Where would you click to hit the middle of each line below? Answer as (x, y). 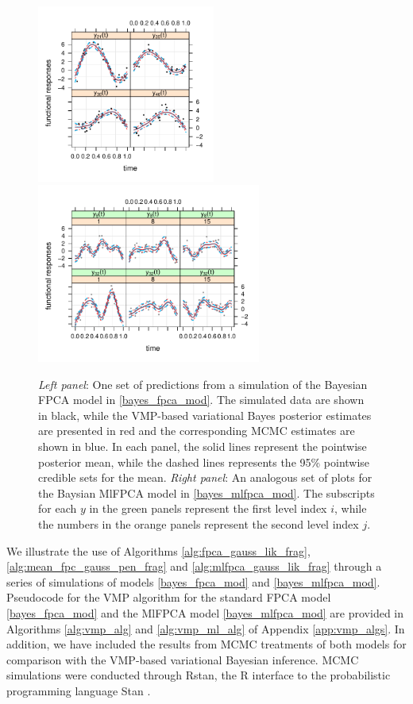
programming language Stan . (79, 690)
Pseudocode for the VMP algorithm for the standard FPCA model (169, 597)
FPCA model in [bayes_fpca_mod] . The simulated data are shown (201, 400)
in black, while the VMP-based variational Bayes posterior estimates (205, 415)
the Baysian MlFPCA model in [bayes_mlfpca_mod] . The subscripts (206, 492)
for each (58, 508)
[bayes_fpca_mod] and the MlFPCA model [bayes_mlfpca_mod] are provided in (205, 613)
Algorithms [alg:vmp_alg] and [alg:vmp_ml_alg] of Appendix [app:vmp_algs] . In (206, 628)
